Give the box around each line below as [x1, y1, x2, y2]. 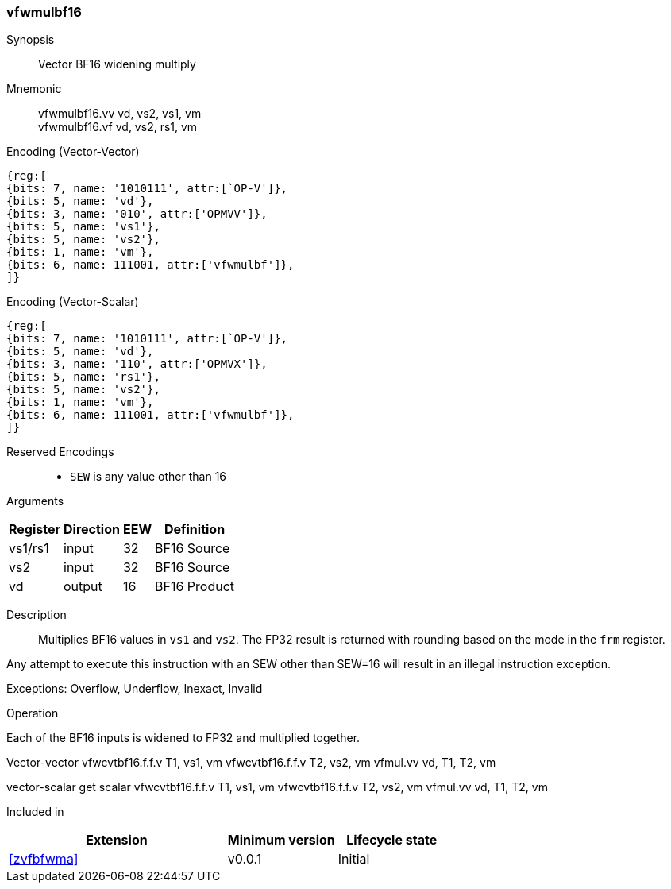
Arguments [6, 494, 64, 508]
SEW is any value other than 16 [70, 470, 227, 484]
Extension [86, 832, 148, 848]
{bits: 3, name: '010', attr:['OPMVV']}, [6, 207, 268, 221]
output [64, 578, 102, 595]
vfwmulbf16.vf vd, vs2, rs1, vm [38, 120, 198, 134]
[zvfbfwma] [9, 851, 79, 868]
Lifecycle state [346, 832, 438, 848]
